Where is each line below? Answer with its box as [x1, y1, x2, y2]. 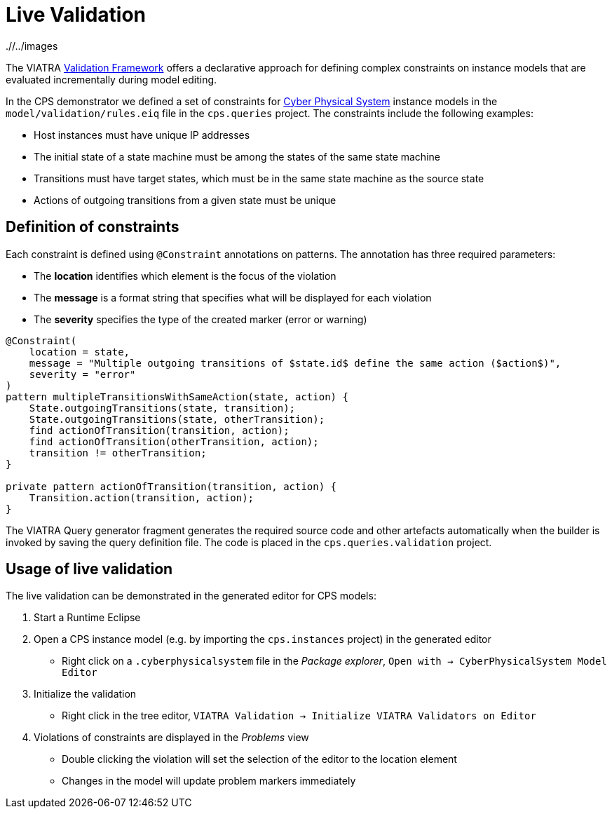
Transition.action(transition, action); [29, 491, 254, 503]
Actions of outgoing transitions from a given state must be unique [34, 194, 336, 206]
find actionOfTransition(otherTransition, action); [29, 435, 319, 447]
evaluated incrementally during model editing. [6, 73, 217, 86]
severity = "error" [29, 368, 136, 380]
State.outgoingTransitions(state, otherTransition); [29, 413, 325, 425]
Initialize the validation [34, 688, 137, 700]
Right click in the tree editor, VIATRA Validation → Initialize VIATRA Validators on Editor [62, 710, 536, 722]
